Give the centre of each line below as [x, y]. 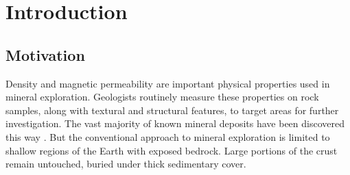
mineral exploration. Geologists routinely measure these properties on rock [162, 97]
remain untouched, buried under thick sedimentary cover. [126, 164]
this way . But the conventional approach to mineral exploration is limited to [168, 136]
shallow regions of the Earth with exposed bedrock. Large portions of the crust [172, 150]
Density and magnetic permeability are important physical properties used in [168, 83]
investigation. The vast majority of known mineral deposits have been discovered [175, 123]
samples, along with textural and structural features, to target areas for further [172, 110]
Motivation [45, 54]
